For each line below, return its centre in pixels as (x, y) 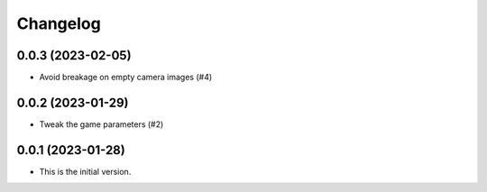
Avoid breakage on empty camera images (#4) (126, 78)
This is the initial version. (85, 171)
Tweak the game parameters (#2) (101, 124)
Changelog (59, 23)
